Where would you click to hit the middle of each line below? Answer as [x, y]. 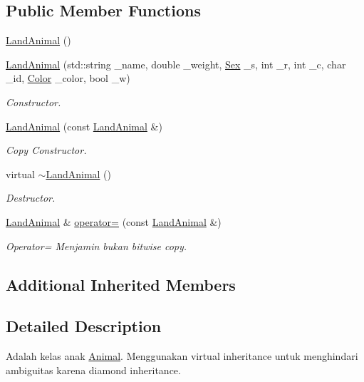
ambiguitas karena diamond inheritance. [93, 370]
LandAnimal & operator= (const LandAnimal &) [114, 221]
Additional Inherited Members [121, 284]
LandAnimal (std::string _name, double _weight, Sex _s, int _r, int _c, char [176, 64]
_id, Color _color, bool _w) [68, 78]
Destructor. [31, 198]
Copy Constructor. [46, 150]
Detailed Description [84, 326]
